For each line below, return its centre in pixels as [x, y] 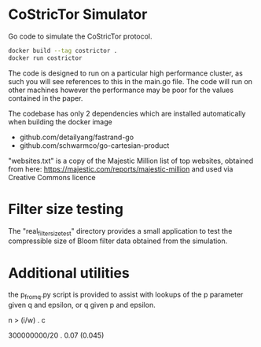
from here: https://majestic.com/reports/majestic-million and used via [121, 169]
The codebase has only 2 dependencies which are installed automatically [127, 113]
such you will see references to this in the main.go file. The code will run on [130, 81]
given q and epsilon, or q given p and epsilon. [82, 305]
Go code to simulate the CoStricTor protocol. [80, 36]
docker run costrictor [45, 58]
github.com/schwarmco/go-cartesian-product [94, 145]
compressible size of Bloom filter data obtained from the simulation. [118, 241]
